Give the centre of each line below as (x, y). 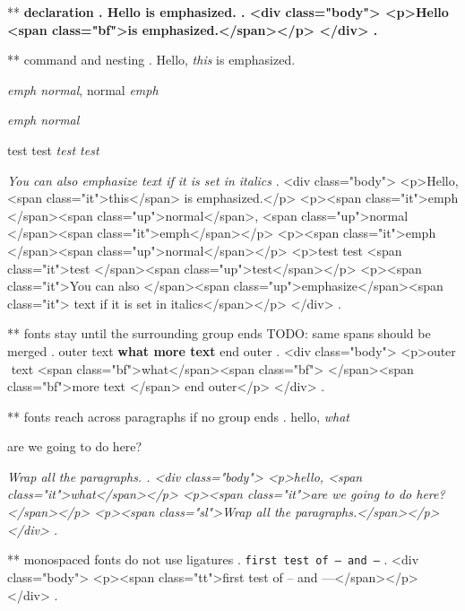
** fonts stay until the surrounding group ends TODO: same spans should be (219, 333)
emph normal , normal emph (83, 89)
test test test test (53, 149)
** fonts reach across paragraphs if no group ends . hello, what (178, 416)
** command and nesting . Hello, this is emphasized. (151, 60)
